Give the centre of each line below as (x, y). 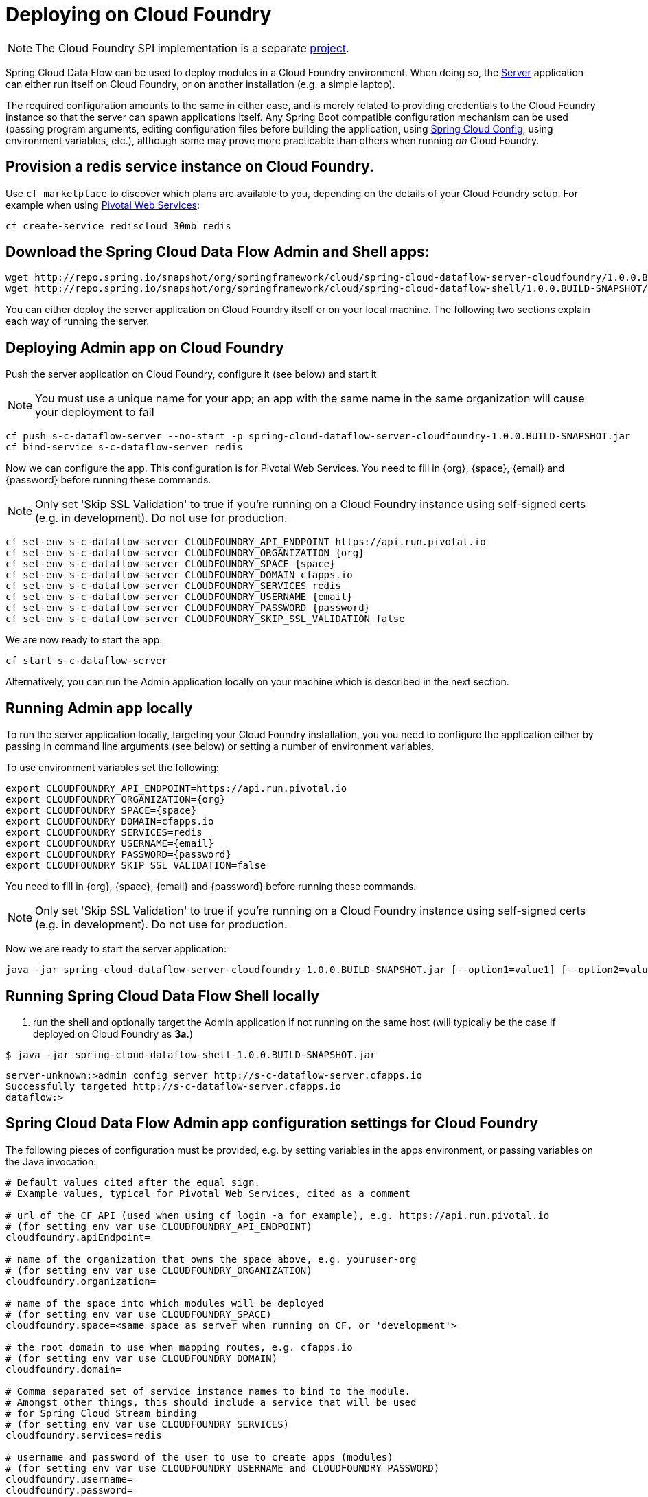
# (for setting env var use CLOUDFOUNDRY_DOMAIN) (142, 1358)
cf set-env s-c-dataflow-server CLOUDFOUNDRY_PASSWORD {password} (188, 608)
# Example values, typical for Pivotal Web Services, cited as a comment (208, 1193)
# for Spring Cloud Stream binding (101, 1413)
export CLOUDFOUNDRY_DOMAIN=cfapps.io (110, 822)
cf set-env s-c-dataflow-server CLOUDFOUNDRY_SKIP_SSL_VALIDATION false (205, 619)
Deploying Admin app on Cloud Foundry (145, 347)
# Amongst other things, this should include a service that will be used (211, 1402)
